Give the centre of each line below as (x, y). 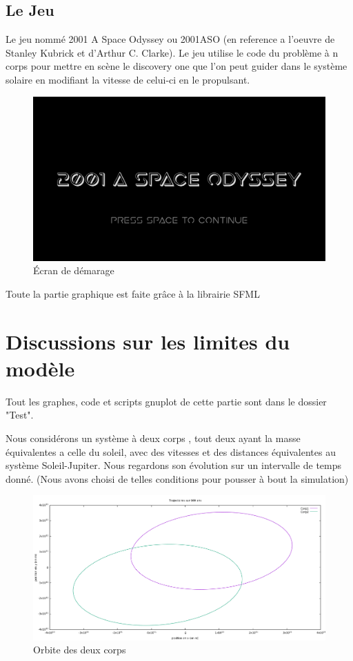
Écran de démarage (74, 270)
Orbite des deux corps (80, 650)
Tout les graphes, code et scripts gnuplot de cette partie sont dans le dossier (166, 401)
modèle (40, 368)
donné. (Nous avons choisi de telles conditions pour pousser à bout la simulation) (177, 478)
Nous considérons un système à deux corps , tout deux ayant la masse (153, 438)
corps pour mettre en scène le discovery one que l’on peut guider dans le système (176, 66)
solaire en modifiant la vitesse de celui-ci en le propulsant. (128, 79)
